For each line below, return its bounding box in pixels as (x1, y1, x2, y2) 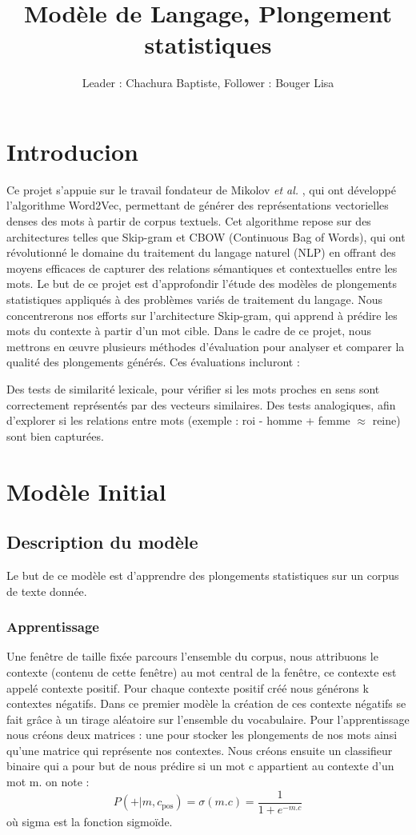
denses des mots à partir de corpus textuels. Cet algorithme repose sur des (6, 213, 371, 230)
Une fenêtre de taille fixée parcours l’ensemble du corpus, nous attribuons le (6, 648, 378, 665)
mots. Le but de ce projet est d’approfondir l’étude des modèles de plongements (6, 275, 397, 292)
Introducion (6, 134, 139, 167)
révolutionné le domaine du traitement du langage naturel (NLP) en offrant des (6, 244, 396, 261)
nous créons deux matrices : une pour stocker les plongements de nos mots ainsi (6, 726, 398, 743)
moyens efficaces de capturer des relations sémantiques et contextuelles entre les (6, 259, 398, 276)
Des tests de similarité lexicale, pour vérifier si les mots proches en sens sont (6, 380, 380, 397)
